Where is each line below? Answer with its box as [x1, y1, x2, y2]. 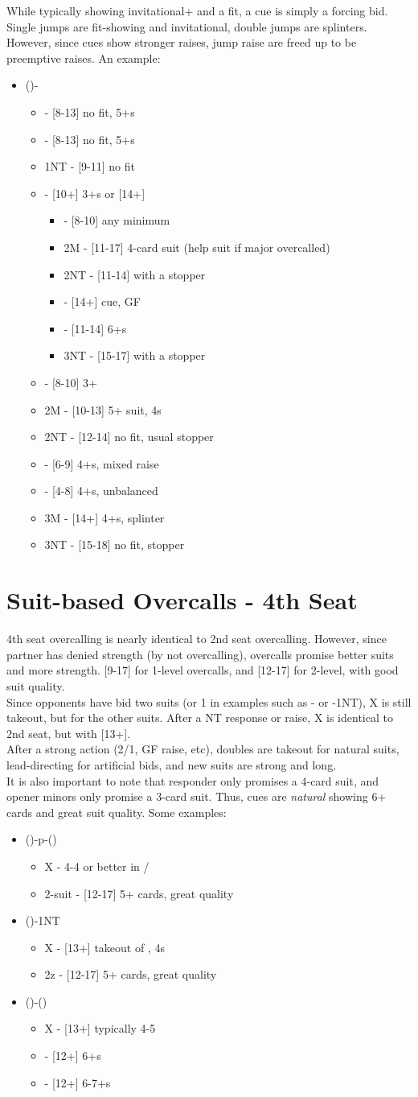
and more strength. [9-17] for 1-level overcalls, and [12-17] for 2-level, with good [6, 662, 399, 678]
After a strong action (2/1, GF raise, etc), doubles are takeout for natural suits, [6, 740, 400, 757]
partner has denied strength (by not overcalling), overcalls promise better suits [6, 645, 394, 662]
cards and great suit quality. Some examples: [6, 803, 227, 820]
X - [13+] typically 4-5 [44, 1020, 156, 1037]
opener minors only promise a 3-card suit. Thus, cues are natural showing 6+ [6, 788, 387, 805]
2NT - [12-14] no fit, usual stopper [44, 428, 214, 445]
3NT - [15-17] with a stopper [64, 347, 206, 364]
